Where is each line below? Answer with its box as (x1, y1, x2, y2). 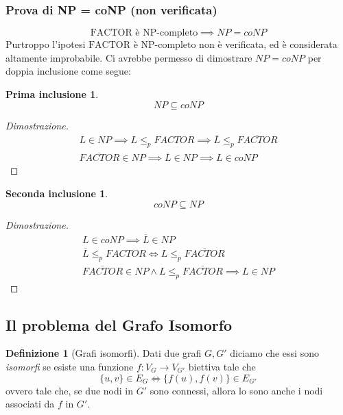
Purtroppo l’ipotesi (5, 37, 86, 51)
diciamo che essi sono (230, 346, 319, 360)
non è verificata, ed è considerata (199, 37, 338, 51)
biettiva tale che (188, 360, 256, 373)
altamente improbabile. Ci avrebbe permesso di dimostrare (5, 50, 252, 64)
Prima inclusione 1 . (5, 87, 99, 101)
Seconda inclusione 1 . (5, 186, 108, 201)
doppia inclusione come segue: (5, 64, 131, 78)
